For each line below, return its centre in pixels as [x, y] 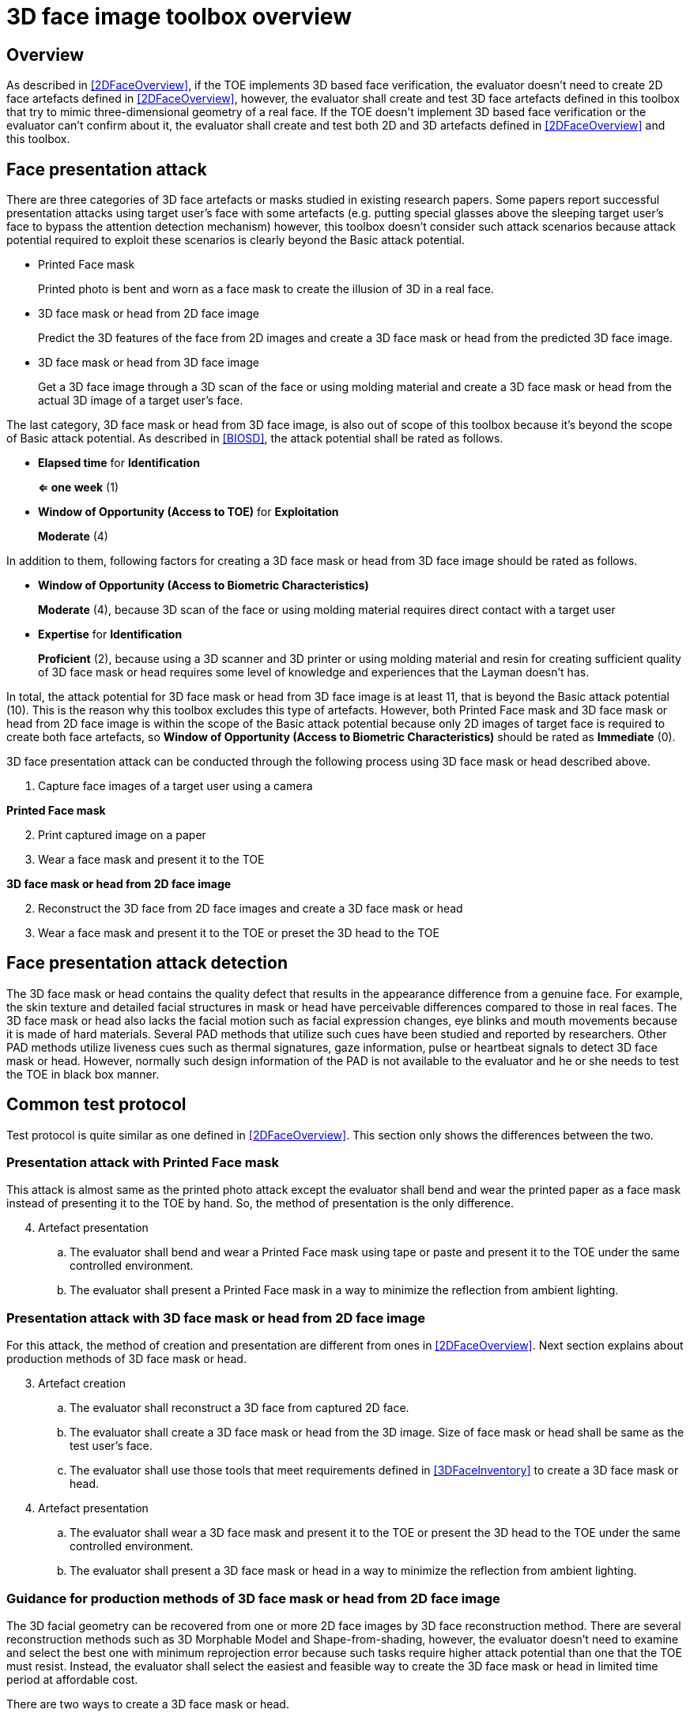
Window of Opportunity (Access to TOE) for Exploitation [189, 512]
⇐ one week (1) [78, 488]
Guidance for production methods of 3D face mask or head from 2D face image [253, 1598]
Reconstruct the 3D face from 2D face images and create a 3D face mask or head [251, 909]
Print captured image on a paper [122, 835]
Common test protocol [96, 1105]
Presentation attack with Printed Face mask [143, 1163]
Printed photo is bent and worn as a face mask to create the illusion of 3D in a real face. [266, 289]
